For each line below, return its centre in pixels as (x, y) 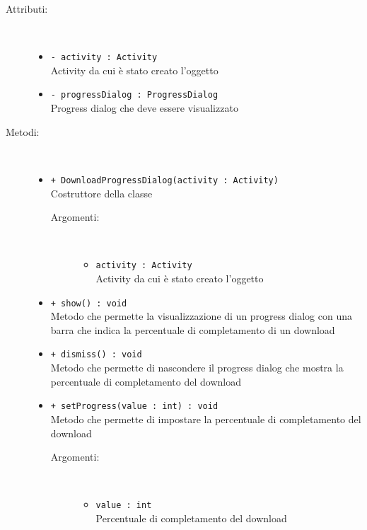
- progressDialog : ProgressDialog (134, 95)
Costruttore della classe (101, 193)
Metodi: (23, 131)
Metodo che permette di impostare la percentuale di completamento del (206, 419)
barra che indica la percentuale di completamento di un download (193, 329)
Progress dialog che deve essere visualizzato (144, 108)
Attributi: (27, 8)
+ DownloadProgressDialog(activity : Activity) (164, 180)
